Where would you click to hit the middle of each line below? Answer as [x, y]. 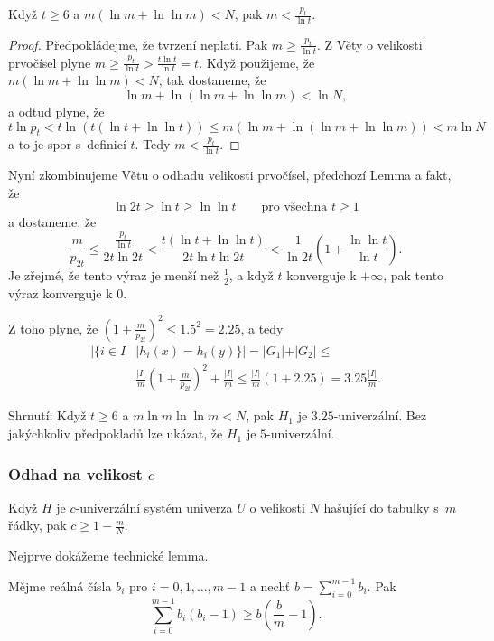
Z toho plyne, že [53, 328]
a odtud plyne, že [56, 112]
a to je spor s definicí [67, 144]
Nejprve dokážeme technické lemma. [108, 556]
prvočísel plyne [50, 62]
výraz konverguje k [61, 292]
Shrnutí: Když [47, 415]
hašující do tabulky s [381, 507]
